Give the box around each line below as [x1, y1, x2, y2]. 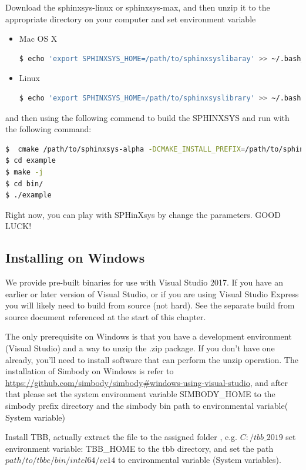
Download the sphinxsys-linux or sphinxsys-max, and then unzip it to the [5, 1, 270, 13]
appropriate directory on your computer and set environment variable [5, 12, 256, 25]
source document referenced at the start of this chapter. [5, 310, 206, 323]
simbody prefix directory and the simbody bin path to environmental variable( [5, 399, 288, 412]
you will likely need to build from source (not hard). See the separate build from [5, 299, 295, 311]
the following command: [5, 123, 92, 135]
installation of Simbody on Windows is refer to [5, 365, 174, 377]
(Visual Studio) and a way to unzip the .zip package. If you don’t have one [5, 342, 275, 354]
